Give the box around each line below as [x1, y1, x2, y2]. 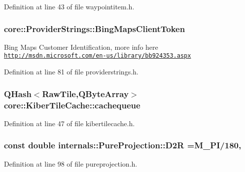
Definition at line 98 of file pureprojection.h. [4, 158, 138, 169]
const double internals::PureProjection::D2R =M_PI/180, [4, 139, 242, 151]
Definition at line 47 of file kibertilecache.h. [4, 118, 135, 128]
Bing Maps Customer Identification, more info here [4, 41, 158, 52]
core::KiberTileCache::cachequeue [4, 99, 140, 111]
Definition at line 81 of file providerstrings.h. [4, 67, 139, 77]
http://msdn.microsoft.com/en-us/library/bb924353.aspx [4, 52, 191, 60]
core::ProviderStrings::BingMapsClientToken [4, 22, 185, 34]
